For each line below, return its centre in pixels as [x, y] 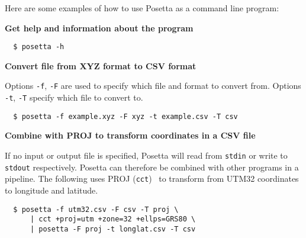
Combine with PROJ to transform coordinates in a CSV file [130, 135]
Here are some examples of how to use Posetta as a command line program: [142, 8]
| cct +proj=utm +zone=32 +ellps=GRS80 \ [113, 219]
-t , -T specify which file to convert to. [74, 97]
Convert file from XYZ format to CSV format [101, 65]
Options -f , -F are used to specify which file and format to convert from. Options [153, 86]
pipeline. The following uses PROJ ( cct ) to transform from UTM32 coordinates [152, 178]
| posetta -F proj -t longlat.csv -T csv [113, 229]
